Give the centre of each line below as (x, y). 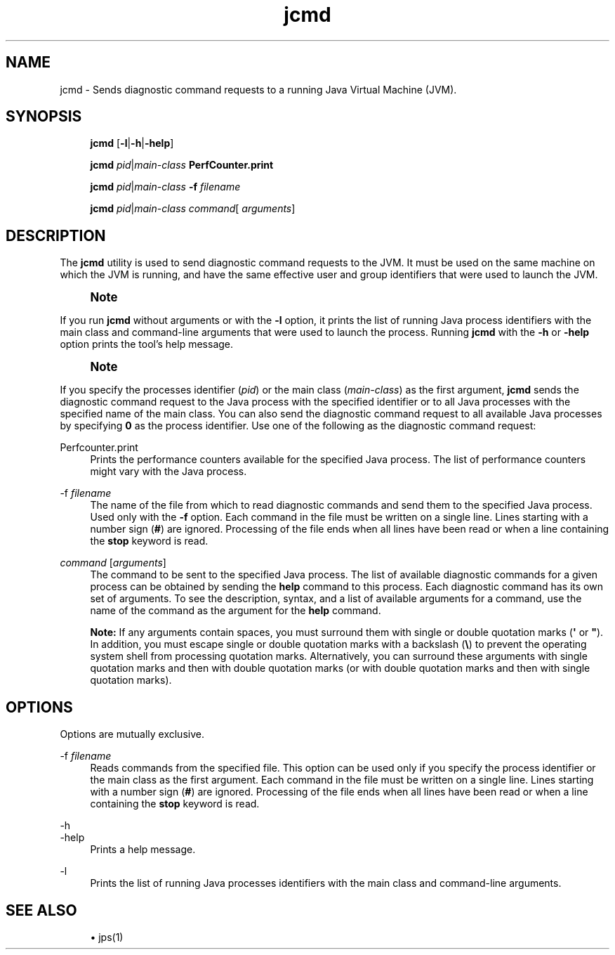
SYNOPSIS (44, 117)
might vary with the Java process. (168, 472)
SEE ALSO (41, 910)
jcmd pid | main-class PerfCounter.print (182, 165)
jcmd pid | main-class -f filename (165, 187)
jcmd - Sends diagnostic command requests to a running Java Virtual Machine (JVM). (258, 89)
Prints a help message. (143, 850)
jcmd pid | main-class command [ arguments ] (193, 209)
